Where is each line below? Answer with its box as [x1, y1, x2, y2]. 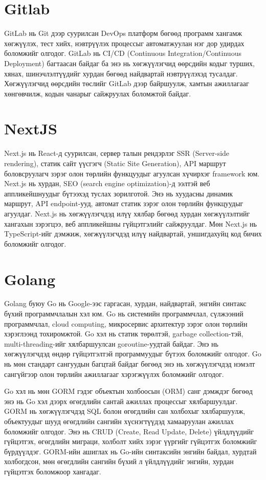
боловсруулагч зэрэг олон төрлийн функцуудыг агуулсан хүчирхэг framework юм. [4, 168, 260, 178]
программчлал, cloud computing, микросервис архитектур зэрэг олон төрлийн [4, 318, 248, 329]
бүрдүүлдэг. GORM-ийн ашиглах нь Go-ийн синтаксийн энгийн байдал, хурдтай [4, 446, 257, 456]
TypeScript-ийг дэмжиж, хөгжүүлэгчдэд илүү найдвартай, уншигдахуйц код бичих [4, 228, 262, 239]
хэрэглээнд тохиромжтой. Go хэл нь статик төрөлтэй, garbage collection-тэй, [4, 328, 243, 339]
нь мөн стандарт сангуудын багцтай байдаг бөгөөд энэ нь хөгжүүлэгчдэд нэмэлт [4, 358, 255, 369]
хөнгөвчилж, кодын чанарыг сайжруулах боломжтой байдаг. [4, 88, 191, 98]
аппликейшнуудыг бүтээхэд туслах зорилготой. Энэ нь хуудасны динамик [4, 188, 233, 198]
